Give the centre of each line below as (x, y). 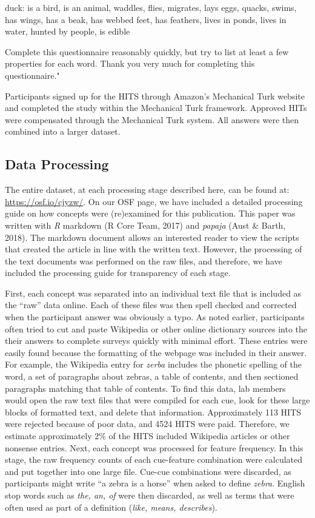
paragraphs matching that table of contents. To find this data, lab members (145, 388)
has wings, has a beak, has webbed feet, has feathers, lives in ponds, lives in (146, 19)
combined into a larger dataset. (63, 131)
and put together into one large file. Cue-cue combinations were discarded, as (148, 471)
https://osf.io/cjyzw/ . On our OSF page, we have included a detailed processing (154, 201)
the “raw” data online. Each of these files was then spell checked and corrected (151, 305)
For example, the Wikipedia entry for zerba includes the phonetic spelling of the (153, 364)
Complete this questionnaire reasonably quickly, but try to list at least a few (147, 51)
